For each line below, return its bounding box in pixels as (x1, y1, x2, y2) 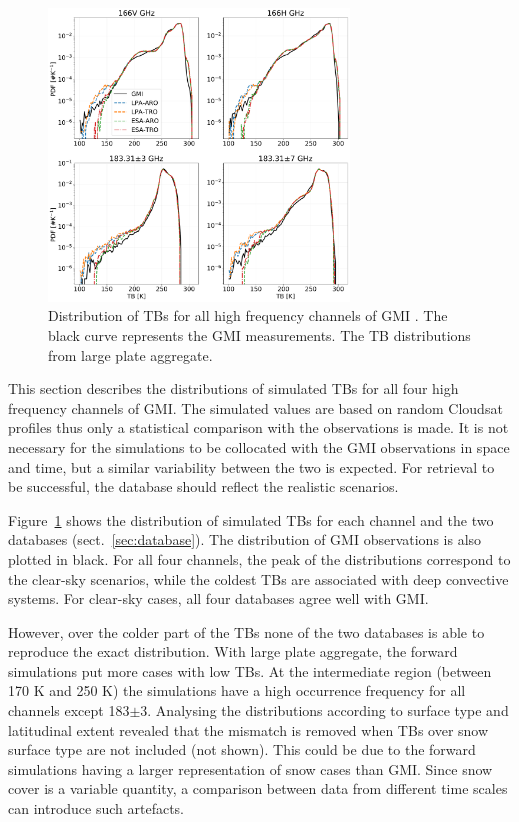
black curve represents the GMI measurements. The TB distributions (48, 324, 471, 345)
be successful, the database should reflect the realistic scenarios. (8, 476, 399, 497)
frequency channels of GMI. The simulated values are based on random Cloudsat (8, 397, 503, 418)
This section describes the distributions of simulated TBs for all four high (8, 378, 459, 399)
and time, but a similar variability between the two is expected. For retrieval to (8, 456, 495, 477)
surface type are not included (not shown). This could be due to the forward (8, 739, 476, 760)
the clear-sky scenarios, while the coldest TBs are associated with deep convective (8, 568, 509, 589)
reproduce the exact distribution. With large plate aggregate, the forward (8, 641, 458, 662)
